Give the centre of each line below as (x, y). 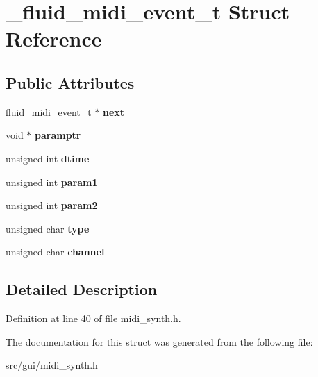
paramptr (58, 135)
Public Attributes (70, 82)
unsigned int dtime (48, 158)
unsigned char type (48, 228)
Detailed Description (82, 289)
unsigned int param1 (52, 182)
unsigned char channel (55, 252)
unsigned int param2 (52, 205)
